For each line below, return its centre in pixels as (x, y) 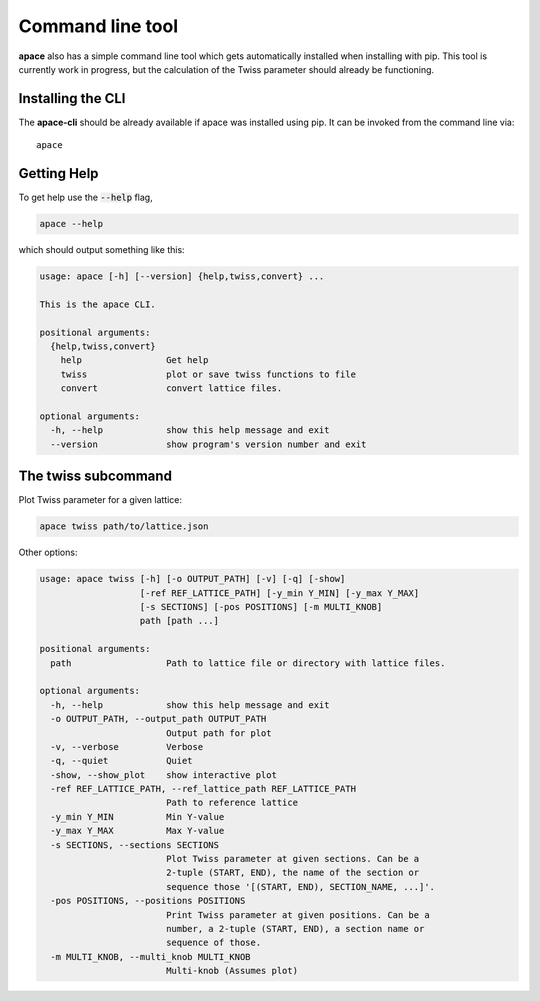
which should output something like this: (101, 250)
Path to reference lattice (232, 803)
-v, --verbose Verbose (127, 746)
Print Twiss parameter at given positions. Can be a (297, 914)
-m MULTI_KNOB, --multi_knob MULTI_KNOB (150, 956)
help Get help (134, 360)
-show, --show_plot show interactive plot (163, 774)
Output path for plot (218, 733)
